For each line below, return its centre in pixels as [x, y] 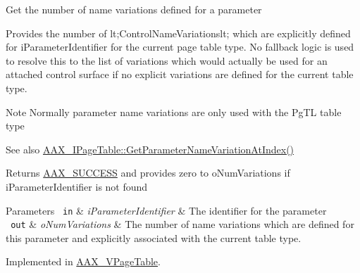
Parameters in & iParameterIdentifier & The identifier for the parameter [166, 210]
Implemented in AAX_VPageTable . [83, 261]
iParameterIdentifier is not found [77, 186]
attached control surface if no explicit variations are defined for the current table [180, 74]
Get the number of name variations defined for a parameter [134, 9]
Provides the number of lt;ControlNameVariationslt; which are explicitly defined [178, 33]
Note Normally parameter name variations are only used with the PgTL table [174, 112]
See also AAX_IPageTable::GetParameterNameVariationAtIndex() [150, 149]
